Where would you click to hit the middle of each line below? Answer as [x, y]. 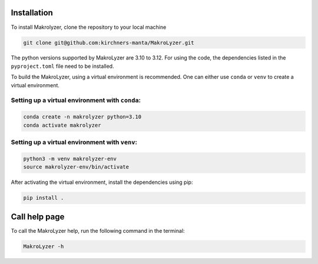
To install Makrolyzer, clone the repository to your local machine [89, 27]
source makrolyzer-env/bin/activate [76, 167]
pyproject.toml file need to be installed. [62, 66]
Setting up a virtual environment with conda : [76, 100]
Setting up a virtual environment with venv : [74, 142]
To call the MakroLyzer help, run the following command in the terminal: [98, 230]
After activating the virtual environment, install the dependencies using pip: [102, 182]
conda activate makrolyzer [62, 125]
